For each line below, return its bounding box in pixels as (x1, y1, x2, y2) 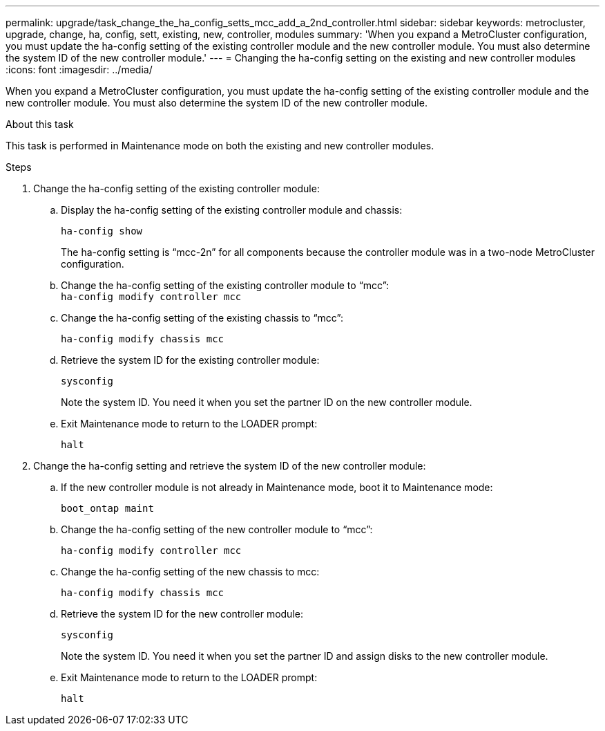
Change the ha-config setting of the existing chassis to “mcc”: (61, 312, 343, 324)
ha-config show (61, 225, 143, 237)
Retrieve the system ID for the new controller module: (61, 608, 303, 620)
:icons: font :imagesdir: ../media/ (6, 64, 153, 75)
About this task (6, 118, 74, 130)
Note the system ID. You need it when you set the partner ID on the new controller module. (61, 396, 472, 408)
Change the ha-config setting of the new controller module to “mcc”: (61, 524, 373, 535)
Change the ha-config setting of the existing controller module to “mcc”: (61, 279, 390, 291)
